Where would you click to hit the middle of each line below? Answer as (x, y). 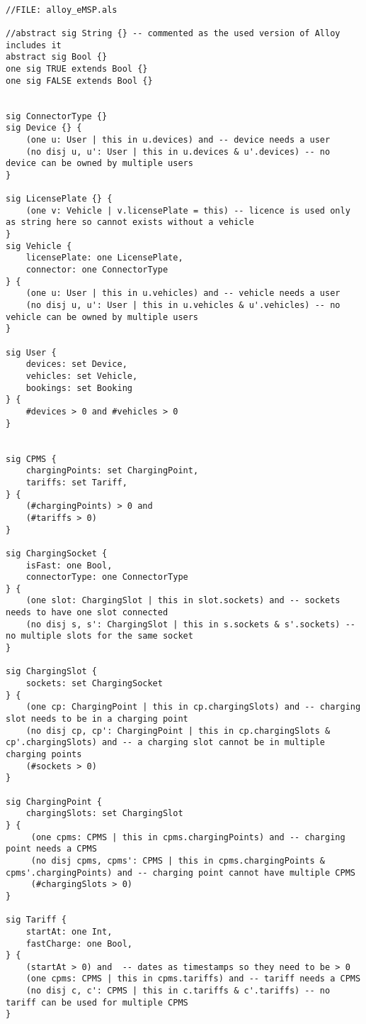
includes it (34, 45)
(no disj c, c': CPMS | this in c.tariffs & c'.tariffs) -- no (178, 991)
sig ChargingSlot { (51, 672)
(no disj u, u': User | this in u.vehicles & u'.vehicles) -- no (183, 305)
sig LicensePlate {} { (59, 199)
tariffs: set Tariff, (76, 482)
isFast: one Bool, (69, 565)
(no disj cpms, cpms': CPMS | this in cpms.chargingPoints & (178, 860)
